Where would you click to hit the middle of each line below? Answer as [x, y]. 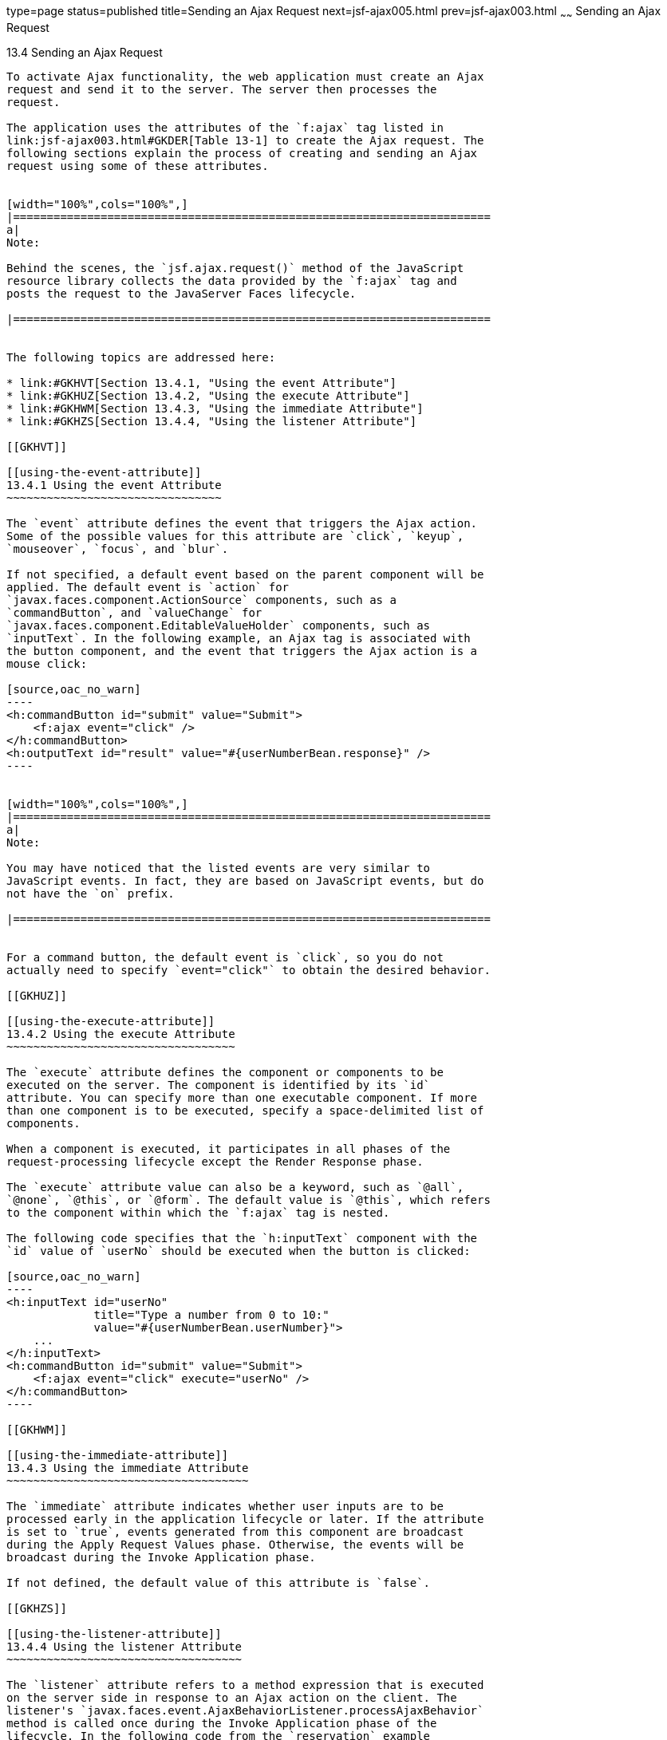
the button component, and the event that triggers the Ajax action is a [242, 651]
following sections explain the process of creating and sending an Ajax [242, 153]
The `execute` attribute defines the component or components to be [225, 1072]
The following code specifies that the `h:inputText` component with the [242, 1238]
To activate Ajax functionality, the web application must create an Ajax [245, 76]
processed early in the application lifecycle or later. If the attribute [245, 1519]
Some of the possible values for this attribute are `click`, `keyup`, [235, 536]
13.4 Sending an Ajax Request [85, 52]
